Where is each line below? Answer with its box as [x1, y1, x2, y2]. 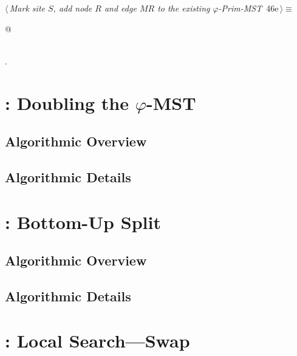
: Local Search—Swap [5, 328, 190, 353]
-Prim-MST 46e [218, 2, 279, 14]
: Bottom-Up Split [5, 209, 161, 234]
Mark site [9, 2, 45, 14]
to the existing [157, 2, 210, 14]
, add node [53, 2, 92, 14]
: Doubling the [5, 90, 129, 115]
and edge [104, 2, 137, 14]
